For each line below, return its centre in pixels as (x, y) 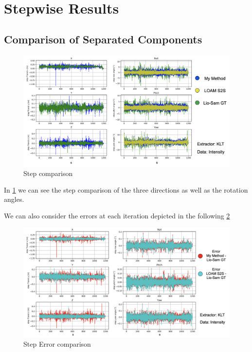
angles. (14, 199)
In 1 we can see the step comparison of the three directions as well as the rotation (126, 189)
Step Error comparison (57, 344)
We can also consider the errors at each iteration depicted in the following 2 (117, 215)
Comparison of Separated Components (103, 39)
